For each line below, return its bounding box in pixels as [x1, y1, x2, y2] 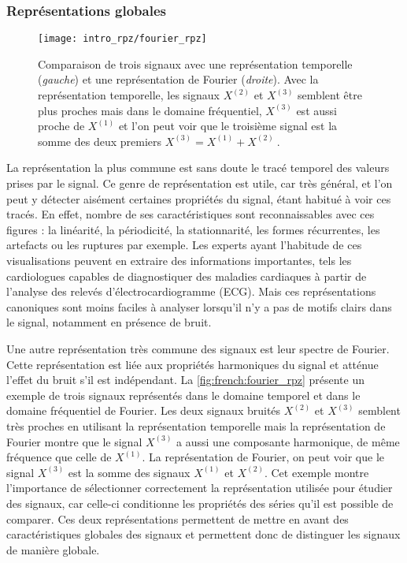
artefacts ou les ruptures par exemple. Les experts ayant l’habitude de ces [6, 237, 362, 253]
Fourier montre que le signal [6, 433, 142, 449]
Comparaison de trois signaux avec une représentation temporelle [38, 55, 353, 72]
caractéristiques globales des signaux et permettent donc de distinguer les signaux [6, 526, 401, 542]
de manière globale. [6, 541, 100, 557]
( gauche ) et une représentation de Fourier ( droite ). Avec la [38, 71, 319, 88]
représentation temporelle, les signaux [38, 87, 220, 103]
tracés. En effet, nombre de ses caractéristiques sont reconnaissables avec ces [6, 206, 375, 222]
